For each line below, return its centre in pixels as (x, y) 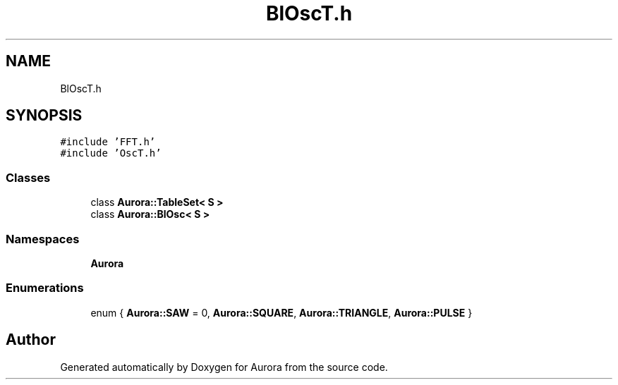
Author (31, 340)
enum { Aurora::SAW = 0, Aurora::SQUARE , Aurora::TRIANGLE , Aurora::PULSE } (281, 312)
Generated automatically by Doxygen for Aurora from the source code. (224, 367)
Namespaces (43, 239)
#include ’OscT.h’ (111, 153)
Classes (28, 177)
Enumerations (45, 288)
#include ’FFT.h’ (108, 142)
